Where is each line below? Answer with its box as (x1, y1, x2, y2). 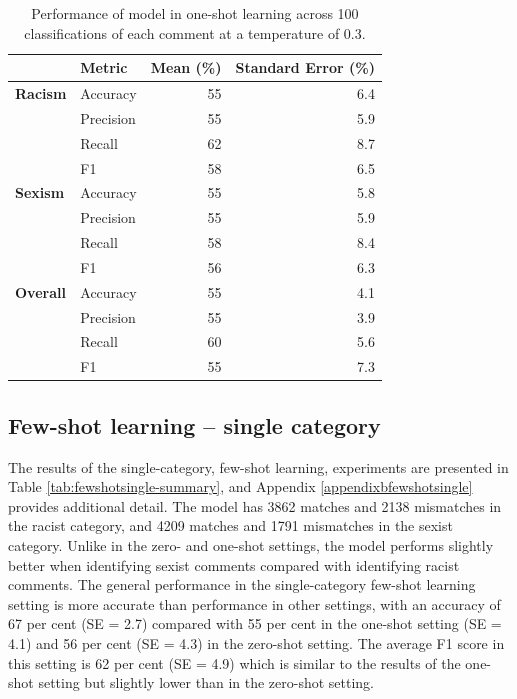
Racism (15, 83, 67, 104)
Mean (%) (150, 57, 222, 78)
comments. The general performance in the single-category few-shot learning (8, 574, 476, 595)
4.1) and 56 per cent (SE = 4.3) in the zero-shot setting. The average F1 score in (8, 632, 505, 653)
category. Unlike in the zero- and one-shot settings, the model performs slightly (8, 534, 494, 555)
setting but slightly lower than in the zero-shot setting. (38, 672, 375, 693)
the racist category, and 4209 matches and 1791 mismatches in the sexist (8, 515, 453, 536)
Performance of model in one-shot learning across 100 (31, 3, 359, 23)
